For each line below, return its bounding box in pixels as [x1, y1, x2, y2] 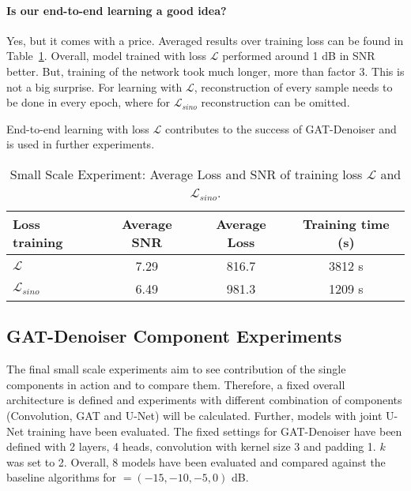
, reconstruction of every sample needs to [194, 78, 393, 95]
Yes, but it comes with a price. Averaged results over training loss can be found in [6, 32, 404, 48]
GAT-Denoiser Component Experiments [6, 324, 342, 348]
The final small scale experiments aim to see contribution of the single [6, 361, 346, 377]
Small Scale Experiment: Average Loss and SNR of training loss [9, 164, 363, 183]
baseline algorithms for [6, 469, 117, 485]
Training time [302, 214, 390, 233]
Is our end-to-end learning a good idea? [6, 2, 227, 18]
